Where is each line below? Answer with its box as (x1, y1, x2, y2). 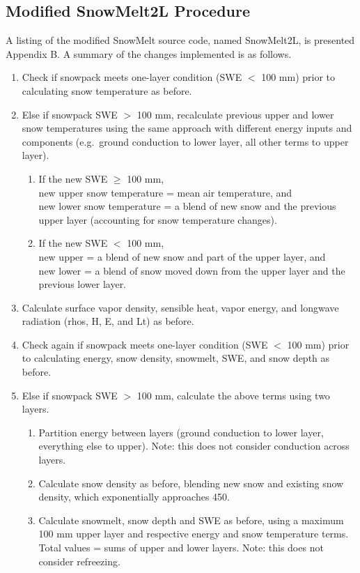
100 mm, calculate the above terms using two (136, 388, 330, 402)
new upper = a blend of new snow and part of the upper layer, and (38, 249, 326, 263)
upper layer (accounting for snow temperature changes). (38, 212, 277, 227)
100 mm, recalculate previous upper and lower (136, 107, 334, 121)
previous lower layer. (38, 277, 127, 291)
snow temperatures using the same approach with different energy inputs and (22, 121, 352, 135)
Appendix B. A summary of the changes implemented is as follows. (6, 46, 292, 61)
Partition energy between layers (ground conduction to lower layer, (38, 425, 324, 439)
